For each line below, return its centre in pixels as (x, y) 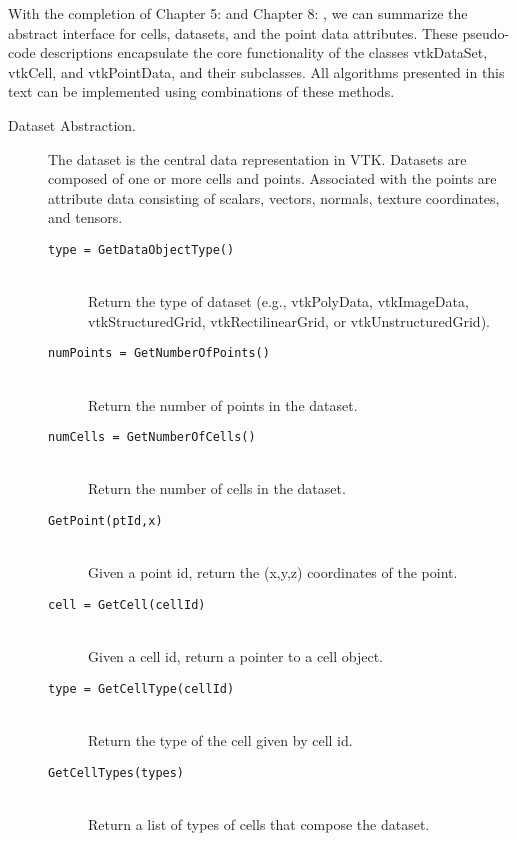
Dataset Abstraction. (72, 124)
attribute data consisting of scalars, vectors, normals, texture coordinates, (274, 197)
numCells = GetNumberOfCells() (152, 437)
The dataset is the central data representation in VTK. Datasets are (257, 158)
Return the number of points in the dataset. (223, 404)
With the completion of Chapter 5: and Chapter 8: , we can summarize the (238, 13)
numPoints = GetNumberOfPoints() (159, 353)
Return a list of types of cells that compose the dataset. (259, 823)
